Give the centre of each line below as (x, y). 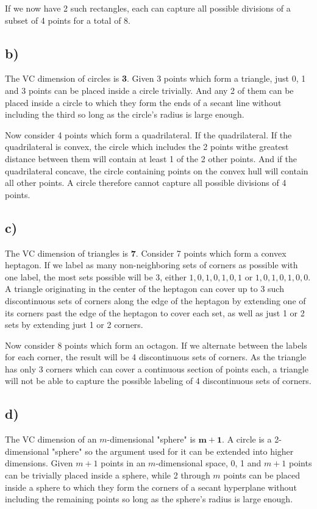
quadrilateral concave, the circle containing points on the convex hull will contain (157, 170)
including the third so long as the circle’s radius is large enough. (125, 114)
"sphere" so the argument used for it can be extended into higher (173, 451)
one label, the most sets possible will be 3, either (96, 276)
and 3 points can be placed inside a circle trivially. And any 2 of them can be (149, 90)
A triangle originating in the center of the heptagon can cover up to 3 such (144, 289)
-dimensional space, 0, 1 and (208, 463)
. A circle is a (247, 439)
